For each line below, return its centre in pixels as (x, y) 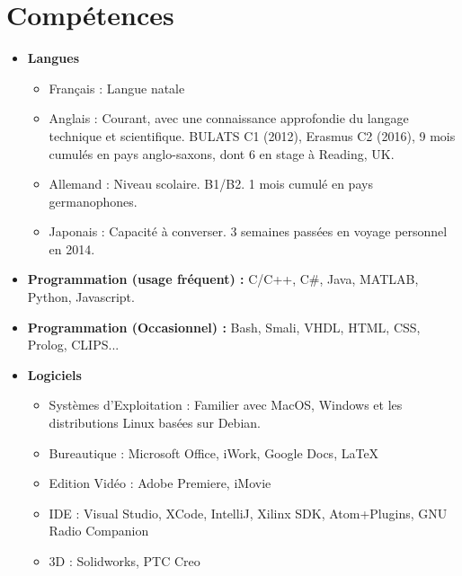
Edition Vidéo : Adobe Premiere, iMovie (160, 483)
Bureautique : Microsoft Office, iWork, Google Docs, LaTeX (214, 452)
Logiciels (54, 374)
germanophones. (93, 201)
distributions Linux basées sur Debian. (155, 423)
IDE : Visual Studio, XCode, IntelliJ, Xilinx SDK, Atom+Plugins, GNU (248, 513)
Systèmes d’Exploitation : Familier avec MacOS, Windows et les (226, 405)
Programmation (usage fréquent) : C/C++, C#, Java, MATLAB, (223, 279)
